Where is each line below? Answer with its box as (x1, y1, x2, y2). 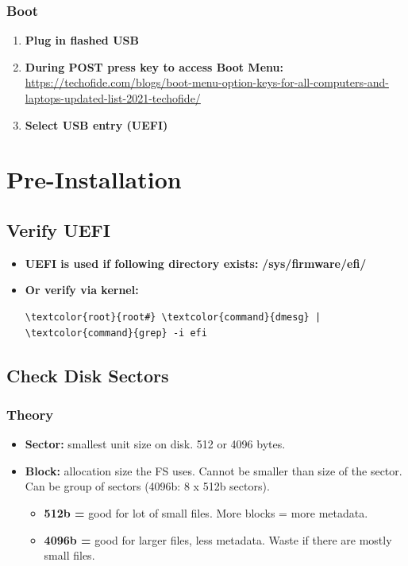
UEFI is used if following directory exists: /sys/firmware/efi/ (25, 254, 367, 271)
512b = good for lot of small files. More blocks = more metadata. (44, 504, 368, 521)
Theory (6, 404, 54, 424)
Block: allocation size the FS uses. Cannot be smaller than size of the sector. (25, 462, 402, 479)
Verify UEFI (6, 217, 110, 242)
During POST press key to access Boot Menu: (25, 58, 283, 75)
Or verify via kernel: (25, 281, 139, 298)
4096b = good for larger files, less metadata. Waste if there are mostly (44, 531, 392, 548)
